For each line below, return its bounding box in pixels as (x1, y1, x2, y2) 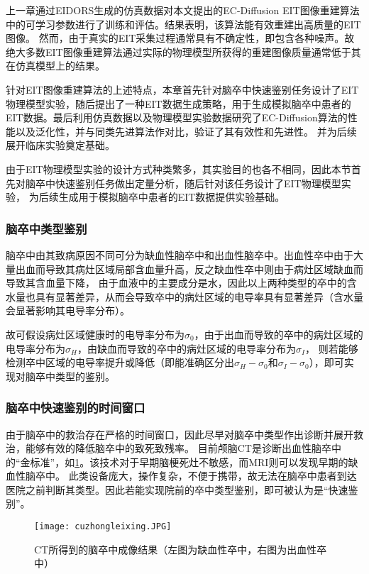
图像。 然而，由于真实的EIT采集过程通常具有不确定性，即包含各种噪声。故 (6, 31, 355, 45)
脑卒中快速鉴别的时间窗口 (6, 399, 145, 416)
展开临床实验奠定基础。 (6, 138, 115, 153)
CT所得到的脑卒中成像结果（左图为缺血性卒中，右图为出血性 (34, 541, 317, 556)
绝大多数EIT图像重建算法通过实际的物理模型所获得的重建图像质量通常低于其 (6, 44, 361, 59)
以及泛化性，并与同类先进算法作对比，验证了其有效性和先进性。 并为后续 (15, 123, 357, 138)
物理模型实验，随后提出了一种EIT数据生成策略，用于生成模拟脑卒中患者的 (6, 96, 351, 111)
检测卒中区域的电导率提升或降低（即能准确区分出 (6, 355, 234, 370)
